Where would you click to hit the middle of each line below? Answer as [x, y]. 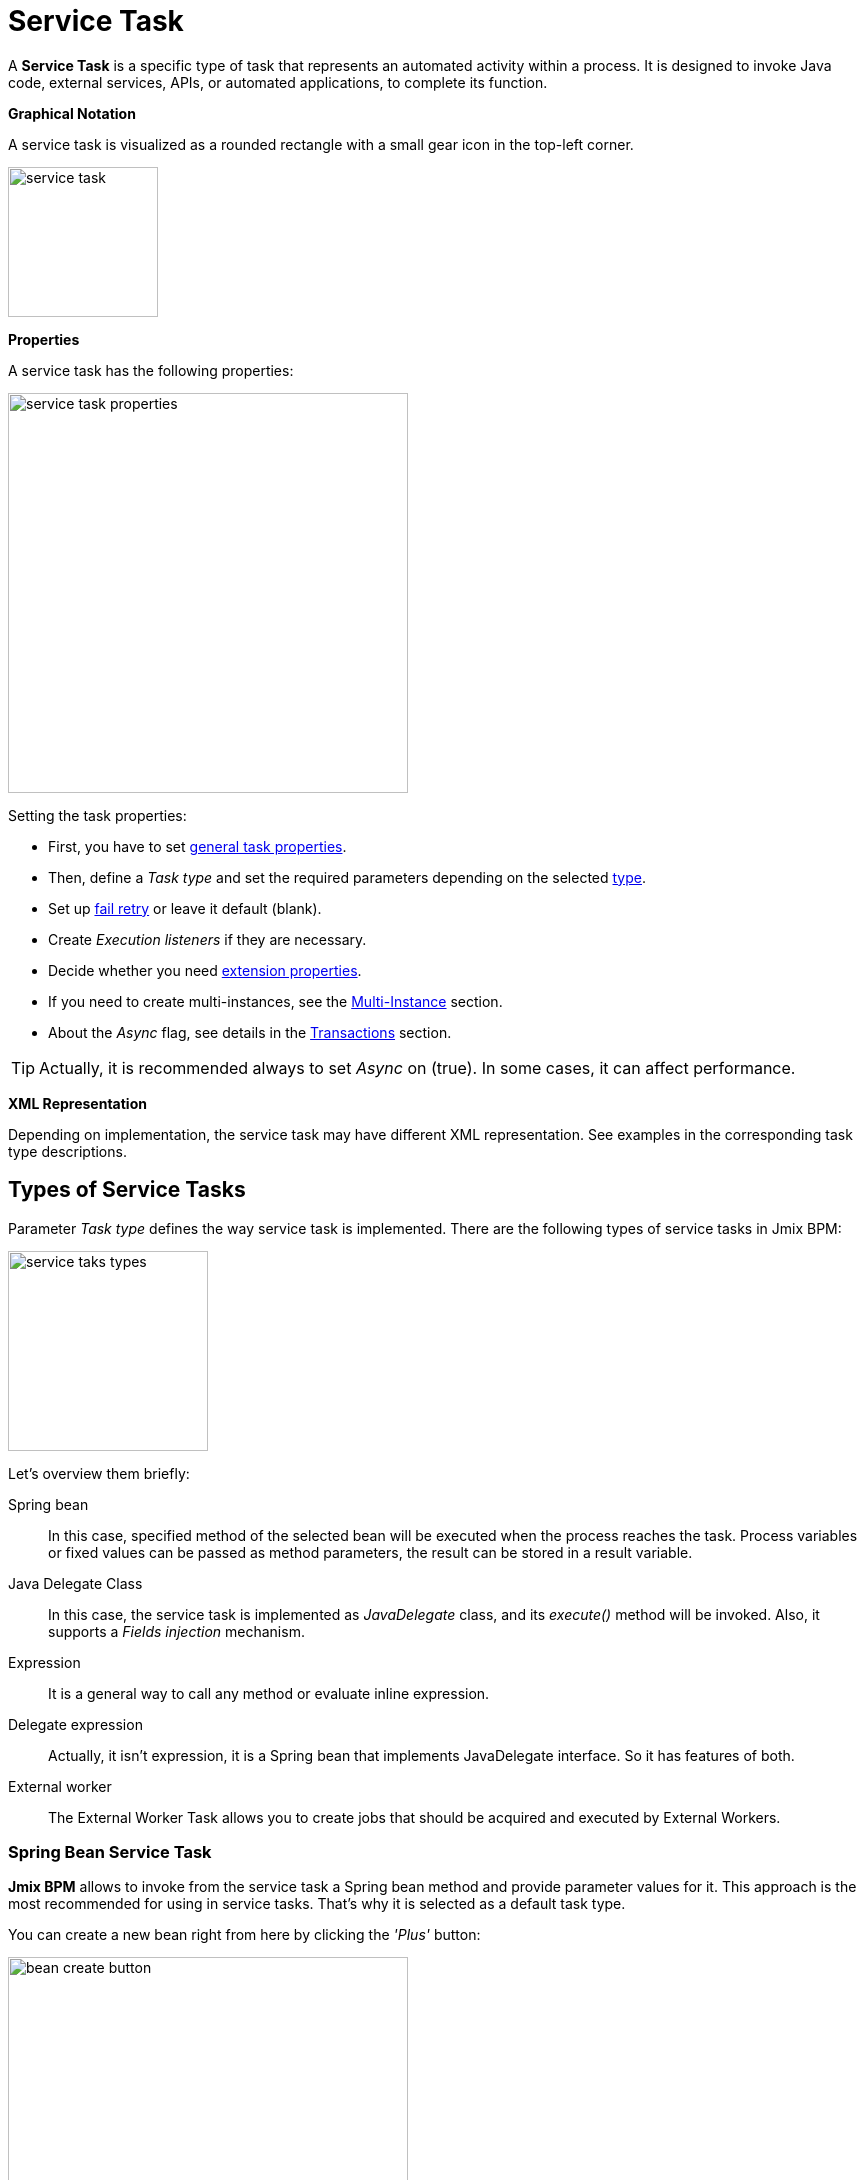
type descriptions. [67, 1151]
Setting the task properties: [97, 815]
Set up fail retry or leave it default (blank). [185, 908]
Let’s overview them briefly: [99, 1473]
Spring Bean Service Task [110, 1851]
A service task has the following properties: [151, 370]
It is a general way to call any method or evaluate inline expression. [269, 1693]
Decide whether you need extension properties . [205, 970]
